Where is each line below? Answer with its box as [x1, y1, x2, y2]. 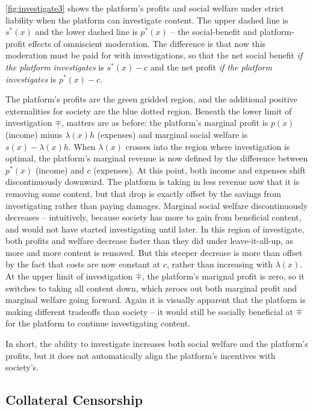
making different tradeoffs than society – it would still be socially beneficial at [5, 305, 293, 317]
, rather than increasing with [167, 258, 273, 270]
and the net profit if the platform [150, 60, 272, 73]
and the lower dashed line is [35, 25, 138, 38]
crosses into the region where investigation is [125, 140, 290, 152]
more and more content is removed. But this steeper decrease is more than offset [5, 246, 303, 258]
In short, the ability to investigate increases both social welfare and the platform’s [5, 337, 308, 350]
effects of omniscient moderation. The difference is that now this [28, 37, 266, 49]
